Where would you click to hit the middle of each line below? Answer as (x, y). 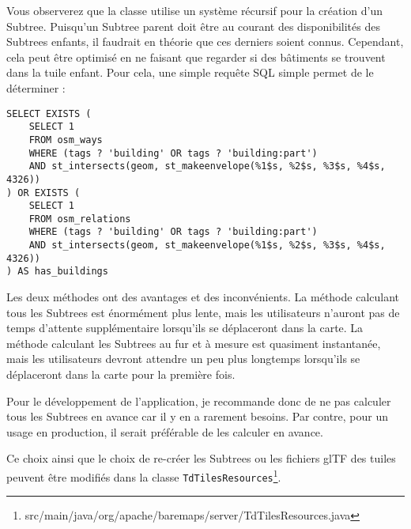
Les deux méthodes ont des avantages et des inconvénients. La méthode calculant (203, 297)
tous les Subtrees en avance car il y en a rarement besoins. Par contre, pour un (198, 416)
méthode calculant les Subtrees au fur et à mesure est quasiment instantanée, (194, 343)
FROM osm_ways (66, 140)
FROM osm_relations (80, 219)
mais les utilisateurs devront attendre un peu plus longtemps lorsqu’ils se (183, 359)
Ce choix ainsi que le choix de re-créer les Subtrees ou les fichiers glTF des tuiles (201, 458)
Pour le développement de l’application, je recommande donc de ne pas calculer (199, 401)
